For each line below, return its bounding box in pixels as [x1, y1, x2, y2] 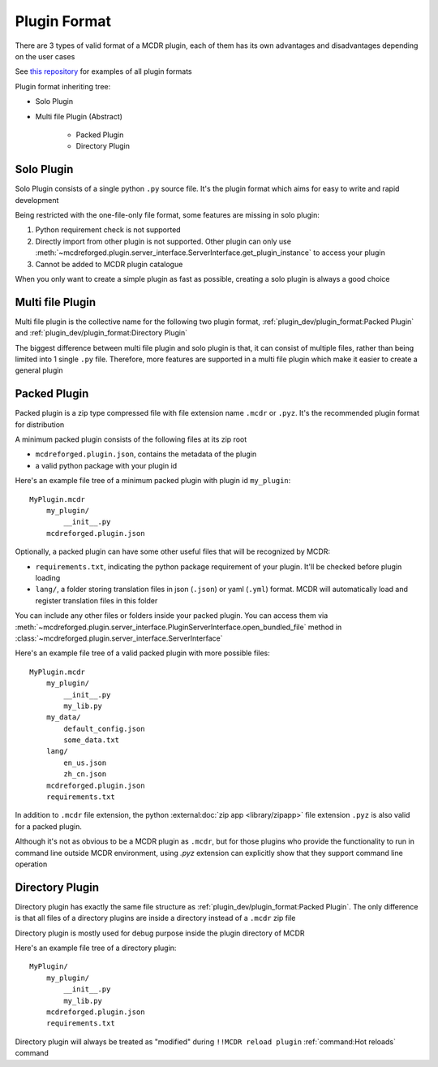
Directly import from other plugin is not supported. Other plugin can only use [35, 236, 292, 246]
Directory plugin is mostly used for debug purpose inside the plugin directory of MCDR [15, 928, 305, 938]
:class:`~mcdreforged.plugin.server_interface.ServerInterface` [15, 633, 223, 643]
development [15, 195, 59, 205]
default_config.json [63, 724, 145, 733]
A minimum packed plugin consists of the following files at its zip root [15, 434, 247, 444]
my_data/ [45, 713, 81, 722]
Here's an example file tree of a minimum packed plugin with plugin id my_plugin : [15, 476, 291, 486]
